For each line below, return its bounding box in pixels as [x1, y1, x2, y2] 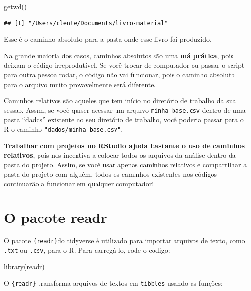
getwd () [4, 1, 27, 11]
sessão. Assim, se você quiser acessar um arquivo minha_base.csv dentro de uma [4, 105, 246, 115]
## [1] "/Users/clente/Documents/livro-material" [4, 19, 168, 27]
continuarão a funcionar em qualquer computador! [4, 179, 154, 189]
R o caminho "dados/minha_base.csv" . [4, 124, 123, 134]
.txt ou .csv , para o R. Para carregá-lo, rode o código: [4, 245, 170, 255]
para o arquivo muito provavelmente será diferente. [4, 79, 156, 89]
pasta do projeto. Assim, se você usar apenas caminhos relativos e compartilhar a [4, 159, 247, 169]
